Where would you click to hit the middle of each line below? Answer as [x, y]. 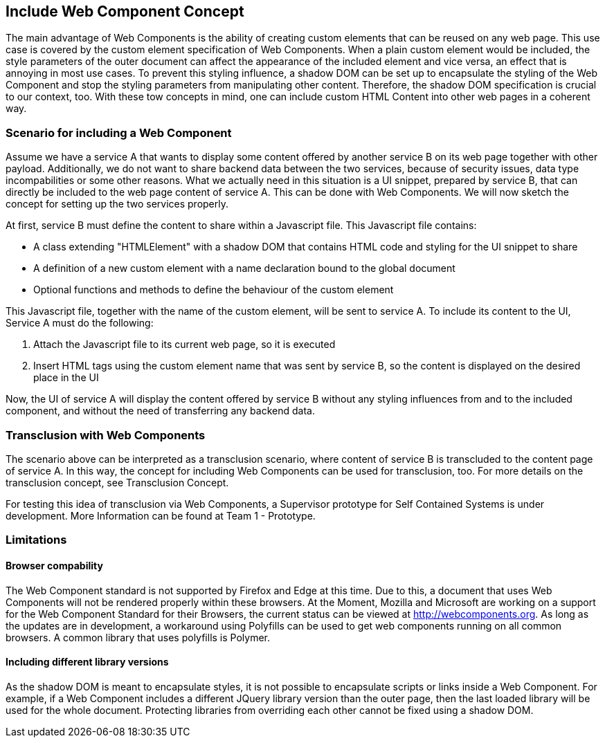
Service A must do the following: [80, 323]
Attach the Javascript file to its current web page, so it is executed [184, 345]
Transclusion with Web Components [106, 435]
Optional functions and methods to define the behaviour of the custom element [214, 290]
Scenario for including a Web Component [119, 132]
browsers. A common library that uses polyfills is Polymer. [138, 637]
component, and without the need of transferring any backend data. [160, 411]
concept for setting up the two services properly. [117, 204]
